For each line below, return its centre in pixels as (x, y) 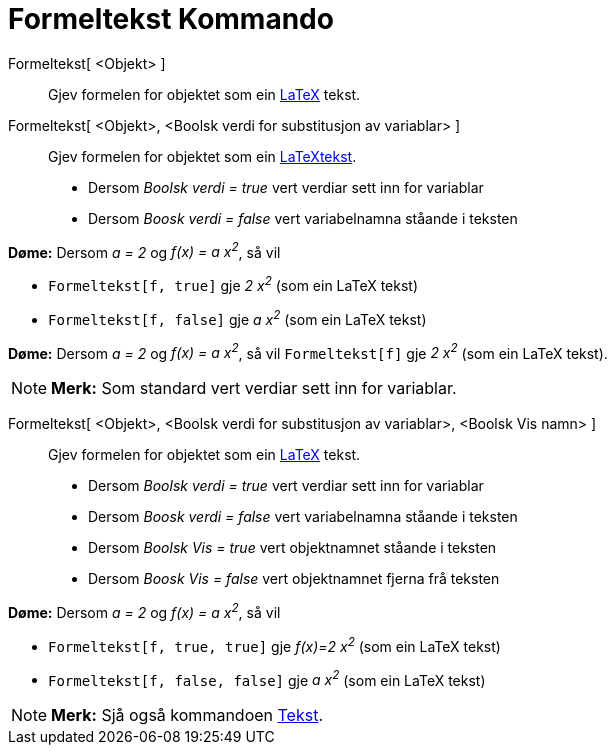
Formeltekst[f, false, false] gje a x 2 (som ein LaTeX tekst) (267, 678)
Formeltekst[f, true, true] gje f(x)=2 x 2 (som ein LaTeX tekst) (274, 645)
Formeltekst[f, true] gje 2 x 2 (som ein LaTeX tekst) (233, 284)
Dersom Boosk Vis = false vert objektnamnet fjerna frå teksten (294, 579)
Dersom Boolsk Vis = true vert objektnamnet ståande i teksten (292, 548)
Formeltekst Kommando (171, 19)
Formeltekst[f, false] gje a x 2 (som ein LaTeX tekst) (237, 318)
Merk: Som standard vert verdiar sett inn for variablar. (254, 388)
